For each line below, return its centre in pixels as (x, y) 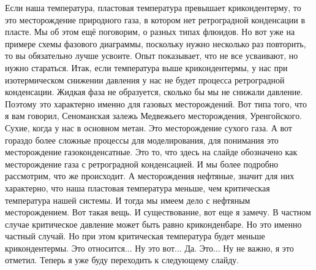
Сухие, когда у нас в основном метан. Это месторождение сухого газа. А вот (149, 127)
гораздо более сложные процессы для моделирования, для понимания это (142, 140)
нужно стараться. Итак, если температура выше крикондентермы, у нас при (146, 67)
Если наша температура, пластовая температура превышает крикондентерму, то (153, 7)
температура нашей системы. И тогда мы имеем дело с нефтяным (128, 200)
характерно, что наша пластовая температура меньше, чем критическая (137, 187)
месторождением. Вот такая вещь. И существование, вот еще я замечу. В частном (158, 212)
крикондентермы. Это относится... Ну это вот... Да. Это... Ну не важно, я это (149, 248)
